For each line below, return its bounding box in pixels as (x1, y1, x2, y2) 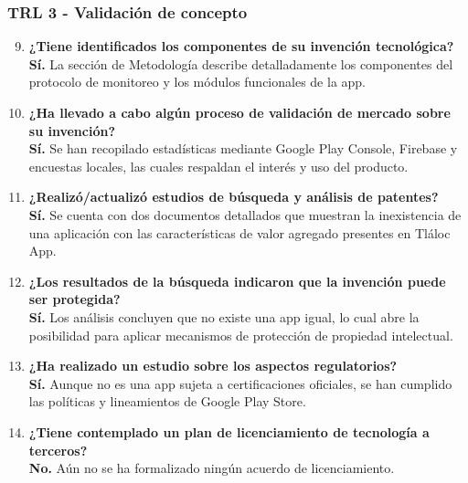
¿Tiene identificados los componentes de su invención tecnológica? (28, 37, 454, 56)
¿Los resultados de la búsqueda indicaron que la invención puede (28, 271, 446, 290)
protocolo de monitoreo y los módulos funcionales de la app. (28, 72, 367, 91)
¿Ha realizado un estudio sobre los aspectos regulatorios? (28, 356, 398, 375)
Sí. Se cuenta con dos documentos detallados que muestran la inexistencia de (28, 205, 462, 224)
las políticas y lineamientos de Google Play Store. (28, 392, 306, 411)
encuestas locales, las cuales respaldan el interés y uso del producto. (28, 156, 409, 175)
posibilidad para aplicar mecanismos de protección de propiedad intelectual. (28, 325, 453, 344)
